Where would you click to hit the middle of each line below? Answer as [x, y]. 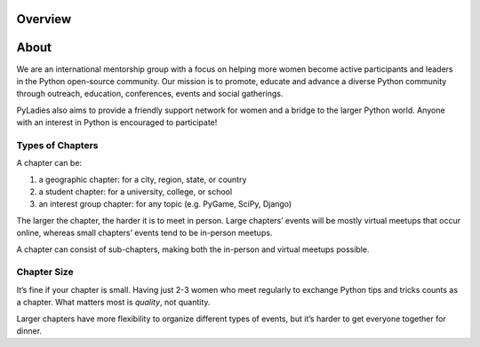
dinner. [29, 331]
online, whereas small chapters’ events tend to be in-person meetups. [144, 233]
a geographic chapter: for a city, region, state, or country [143, 179]
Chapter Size [45, 272]
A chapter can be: [49, 163]
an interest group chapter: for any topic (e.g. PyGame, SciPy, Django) [165, 204]
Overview [44, 19]
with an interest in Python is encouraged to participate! [117, 122]
